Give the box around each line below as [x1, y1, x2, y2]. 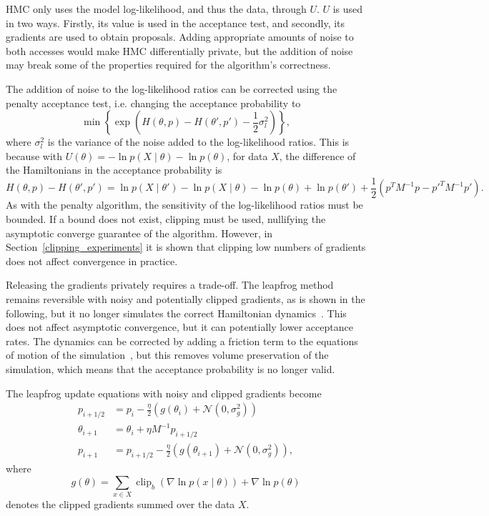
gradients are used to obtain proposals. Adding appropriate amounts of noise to [6, 29, 354, 44]
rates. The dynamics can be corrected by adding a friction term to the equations [6, 333, 358, 348]
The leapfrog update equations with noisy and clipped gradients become [6, 385, 322, 400]
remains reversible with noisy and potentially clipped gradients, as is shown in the [6, 291, 365, 306]
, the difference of [279, 148, 356, 163]
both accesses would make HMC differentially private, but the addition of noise [6, 43, 353, 58]
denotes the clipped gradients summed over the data [6, 497, 235, 512]
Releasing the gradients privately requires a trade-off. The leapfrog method [6, 277, 334, 292]
